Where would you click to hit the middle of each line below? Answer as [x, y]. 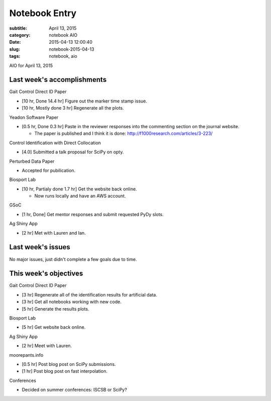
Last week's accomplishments [58, 80]
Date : [15, 42]
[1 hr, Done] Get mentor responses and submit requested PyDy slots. [93, 214]
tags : [15, 56]
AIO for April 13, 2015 [31, 65]
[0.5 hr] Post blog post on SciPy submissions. [69, 364]
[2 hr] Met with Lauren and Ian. [54, 233]
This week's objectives [46, 274]
